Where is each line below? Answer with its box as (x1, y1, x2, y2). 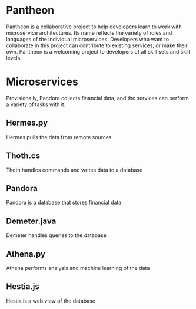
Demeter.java (6, 216, 57, 226)
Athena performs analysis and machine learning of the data (6, 264, 150, 271)
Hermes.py (6, 118, 48, 128)
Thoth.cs (6, 151, 40, 161)
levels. (6, 54, 22, 61)
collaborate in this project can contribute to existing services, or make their (6, 42, 188, 49)
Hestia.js (6, 281, 39, 292)
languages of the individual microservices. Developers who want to (6, 35, 170, 42)
